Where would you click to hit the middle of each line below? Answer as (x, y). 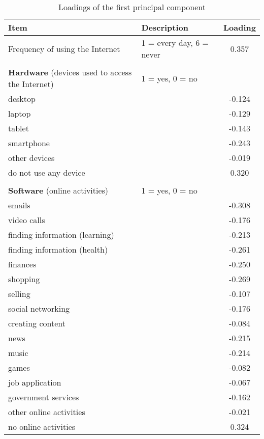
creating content (37, 323)
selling (19, 294)
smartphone (29, 143)
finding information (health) (58, 249)
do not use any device (47, 172)
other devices (31, 158)
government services (44, 397)
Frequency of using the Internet (64, 48)
